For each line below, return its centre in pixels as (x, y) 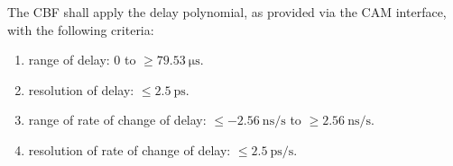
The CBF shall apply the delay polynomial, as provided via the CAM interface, (227, 12)
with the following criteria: (81, 29)
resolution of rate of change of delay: (129, 149)
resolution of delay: (81, 89)
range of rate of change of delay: (117, 120)
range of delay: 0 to (82, 60)
